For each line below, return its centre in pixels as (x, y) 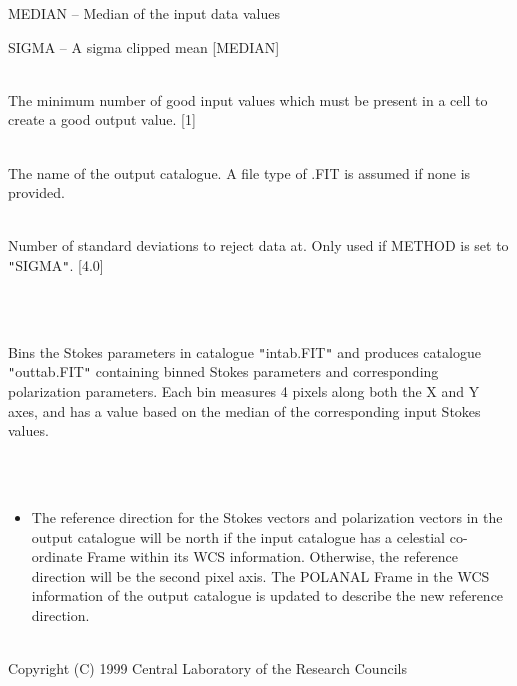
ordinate (57, 556)
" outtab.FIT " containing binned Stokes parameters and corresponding (223, 371)
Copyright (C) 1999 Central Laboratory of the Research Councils (207, 668)
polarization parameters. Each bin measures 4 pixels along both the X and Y (244, 391)
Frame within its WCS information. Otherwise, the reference (272, 556)
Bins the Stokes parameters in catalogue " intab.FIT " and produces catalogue (244, 351)
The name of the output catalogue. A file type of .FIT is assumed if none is (239, 172)
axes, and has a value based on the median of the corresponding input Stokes (244, 410)
